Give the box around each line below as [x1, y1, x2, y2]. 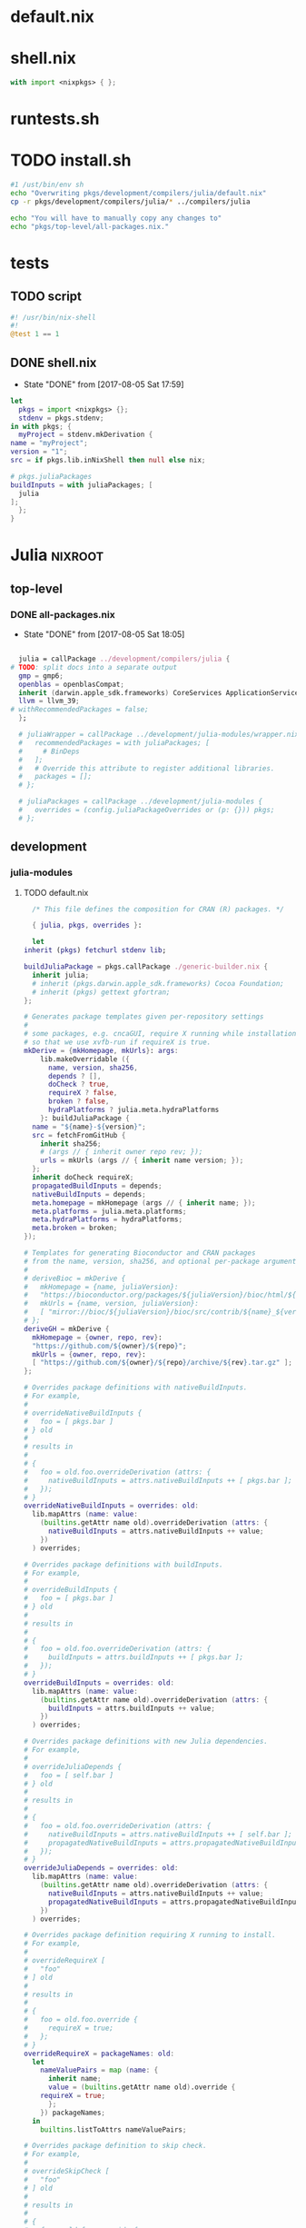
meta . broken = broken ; [32, 1224, 118, 1233]
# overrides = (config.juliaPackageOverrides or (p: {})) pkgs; [18, 806, 275, 815]
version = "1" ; [10, 447, 68, 456]
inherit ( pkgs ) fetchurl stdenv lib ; [23, 946, 167, 955]
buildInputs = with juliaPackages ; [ [10, 480, 153, 490]
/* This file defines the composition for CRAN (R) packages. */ [32, 904, 284, 914]
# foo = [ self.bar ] [23, 1770, 114, 1780]
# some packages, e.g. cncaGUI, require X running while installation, [23, 1029, 301, 1039]
